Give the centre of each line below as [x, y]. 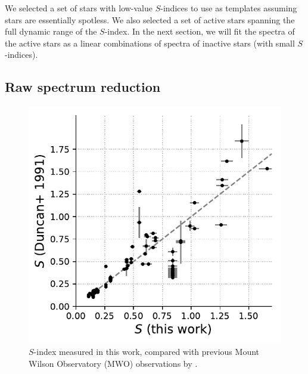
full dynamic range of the [51, 31]
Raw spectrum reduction [83, 87]
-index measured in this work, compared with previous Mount [146, 351]
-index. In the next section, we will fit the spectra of [200, 31]
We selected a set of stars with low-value [79, 8]
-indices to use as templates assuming [229, 8]
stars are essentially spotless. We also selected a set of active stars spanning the [150, 19]
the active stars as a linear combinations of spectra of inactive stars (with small [150, 43]
